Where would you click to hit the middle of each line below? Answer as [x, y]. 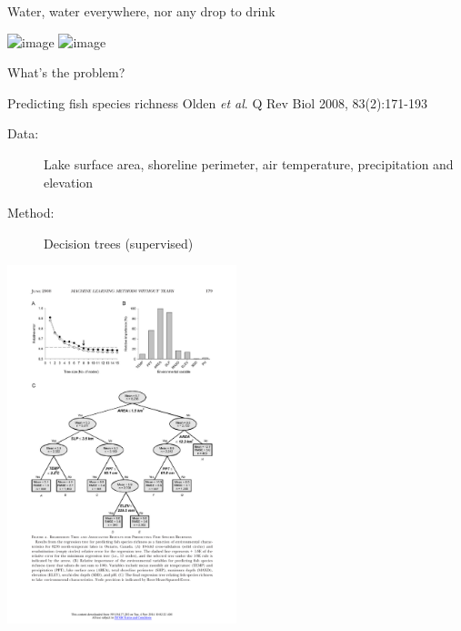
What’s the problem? [66, 72]
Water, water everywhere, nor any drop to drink [141, 11]
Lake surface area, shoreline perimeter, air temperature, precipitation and [249, 163]
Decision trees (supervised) [119, 243]
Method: [31, 213]
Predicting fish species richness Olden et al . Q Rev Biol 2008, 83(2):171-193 [217, 102]
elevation [69, 182]
